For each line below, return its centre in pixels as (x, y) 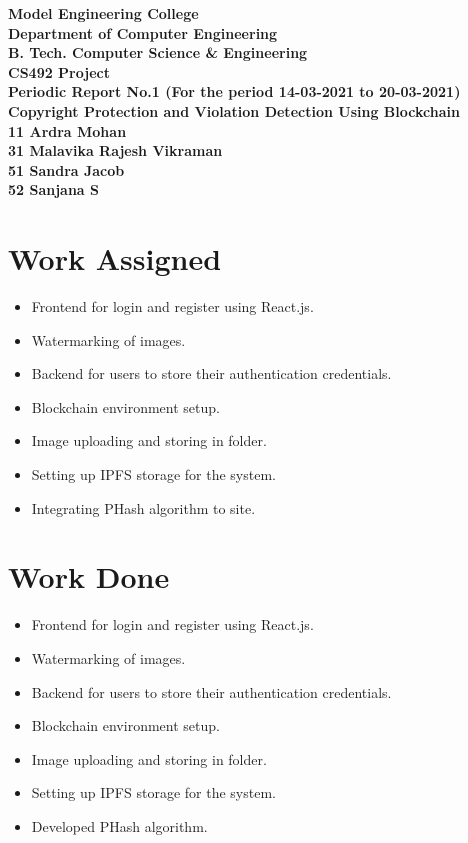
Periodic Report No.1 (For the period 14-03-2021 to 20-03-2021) (234, 91)
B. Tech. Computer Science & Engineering (158, 52)
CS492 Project (59, 71)
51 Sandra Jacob (66, 169)
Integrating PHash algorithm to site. (143, 507)
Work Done (89, 576)
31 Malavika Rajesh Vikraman (115, 150)
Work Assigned (115, 258)
